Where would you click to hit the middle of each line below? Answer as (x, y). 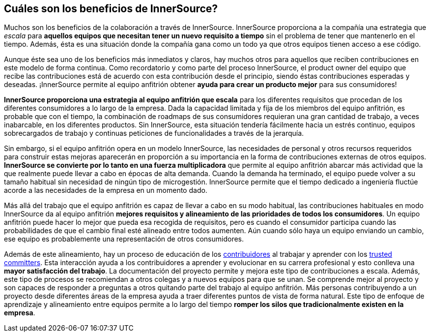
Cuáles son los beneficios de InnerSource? (111, 9)
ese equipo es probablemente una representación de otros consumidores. (124, 239)
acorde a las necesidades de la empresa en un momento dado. (106, 190)
